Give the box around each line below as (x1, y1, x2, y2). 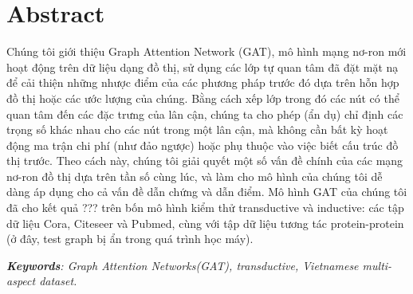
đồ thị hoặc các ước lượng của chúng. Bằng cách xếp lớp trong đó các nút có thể (6, 89, 399, 106)
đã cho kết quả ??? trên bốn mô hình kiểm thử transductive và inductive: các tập (6, 199, 404, 216)
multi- (362, 257, 392, 273)
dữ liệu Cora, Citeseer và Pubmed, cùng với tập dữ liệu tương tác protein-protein (6, 214, 404, 231)
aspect (6, 272, 36, 289)
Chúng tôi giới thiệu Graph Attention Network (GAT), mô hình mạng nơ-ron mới (6, 43, 407, 60)
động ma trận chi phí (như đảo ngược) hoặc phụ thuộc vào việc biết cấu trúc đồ (6, 136, 399, 153)
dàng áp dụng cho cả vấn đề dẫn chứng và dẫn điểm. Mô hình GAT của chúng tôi (6, 183, 407, 200)
